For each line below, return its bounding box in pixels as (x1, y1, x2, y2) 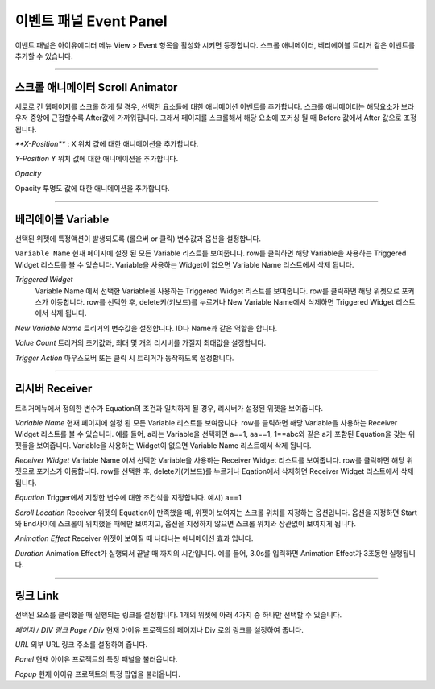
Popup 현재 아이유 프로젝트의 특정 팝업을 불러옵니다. (14, 669, 180, 679)
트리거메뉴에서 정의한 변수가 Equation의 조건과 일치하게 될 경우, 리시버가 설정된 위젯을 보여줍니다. (14, 403, 324, 413)
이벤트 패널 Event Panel (14, 12, 168, 30)
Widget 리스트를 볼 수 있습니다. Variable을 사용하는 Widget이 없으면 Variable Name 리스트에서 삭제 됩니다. (14, 259, 354, 269)
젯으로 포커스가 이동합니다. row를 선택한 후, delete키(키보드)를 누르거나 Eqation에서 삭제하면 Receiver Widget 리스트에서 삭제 (14, 467, 414, 476)
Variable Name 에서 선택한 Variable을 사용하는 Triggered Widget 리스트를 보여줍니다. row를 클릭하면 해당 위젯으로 (35, 286, 400, 296)
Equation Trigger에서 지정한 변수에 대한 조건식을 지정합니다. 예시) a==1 (14, 492, 242, 503)
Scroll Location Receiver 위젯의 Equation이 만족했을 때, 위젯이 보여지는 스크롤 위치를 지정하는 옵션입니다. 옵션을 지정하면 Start (14, 508, 418, 517)
